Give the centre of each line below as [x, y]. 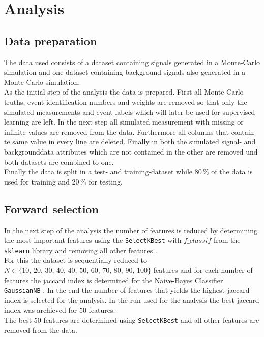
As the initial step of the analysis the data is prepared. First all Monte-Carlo [124, 92]
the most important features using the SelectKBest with [93, 240]
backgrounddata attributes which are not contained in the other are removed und [131, 151]
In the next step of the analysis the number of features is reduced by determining [131, 230]
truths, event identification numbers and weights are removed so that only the [126, 101]
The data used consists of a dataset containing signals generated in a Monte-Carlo [132, 62]
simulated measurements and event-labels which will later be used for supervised [130, 112]
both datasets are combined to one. [59, 161]
